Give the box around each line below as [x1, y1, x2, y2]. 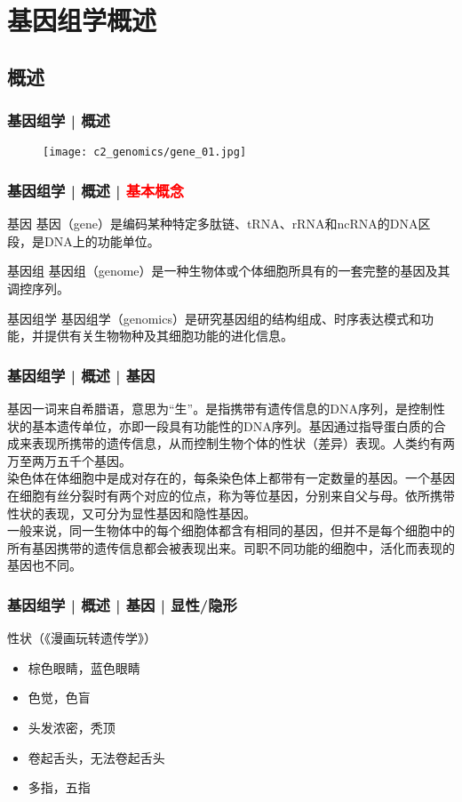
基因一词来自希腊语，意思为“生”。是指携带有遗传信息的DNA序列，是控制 [7, 399, 433, 418]
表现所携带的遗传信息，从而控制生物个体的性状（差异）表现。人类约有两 [31, 434, 455, 453]
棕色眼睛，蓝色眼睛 [28, 658, 140, 677]
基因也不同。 [7, 556, 82, 574]
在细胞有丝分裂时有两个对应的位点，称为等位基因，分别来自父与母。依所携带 [7, 486, 455, 504]
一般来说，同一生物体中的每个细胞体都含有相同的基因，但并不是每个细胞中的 [7, 521, 455, 540]
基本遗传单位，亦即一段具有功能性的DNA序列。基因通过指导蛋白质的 [31, 416, 434, 435]
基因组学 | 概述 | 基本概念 [7, 179, 185, 201]
